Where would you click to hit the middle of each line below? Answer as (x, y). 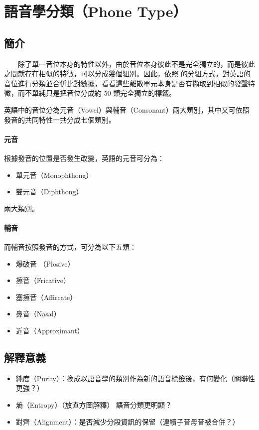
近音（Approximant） (50, 331)
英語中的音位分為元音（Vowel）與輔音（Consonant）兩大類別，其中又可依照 (127, 109)
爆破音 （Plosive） (45, 263)
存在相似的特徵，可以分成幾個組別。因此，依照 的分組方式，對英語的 (137, 73)
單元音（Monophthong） (54, 175)
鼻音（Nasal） (38, 314)
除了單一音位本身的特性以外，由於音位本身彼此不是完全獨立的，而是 (129, 64)
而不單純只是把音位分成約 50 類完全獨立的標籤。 (97, 93)
